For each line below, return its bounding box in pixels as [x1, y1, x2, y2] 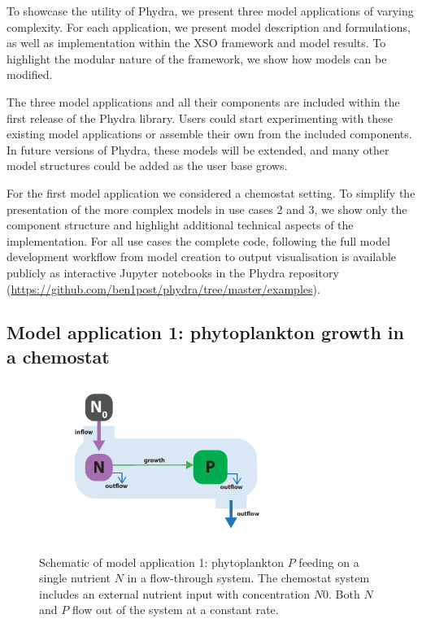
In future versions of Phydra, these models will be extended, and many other [7, 141, 389, 158]
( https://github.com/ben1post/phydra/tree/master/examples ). [7, 280, 320, 297]
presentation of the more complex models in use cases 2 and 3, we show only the [7, 200, 407, 217]
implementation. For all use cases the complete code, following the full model [7, 232, 390, 249]
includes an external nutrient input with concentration [39, 585, 311, 602]
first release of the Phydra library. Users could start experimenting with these [7, 109, 394, 126]
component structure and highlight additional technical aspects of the [7, 216, 354, 233]
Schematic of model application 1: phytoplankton [39, 553, 285, 570]
